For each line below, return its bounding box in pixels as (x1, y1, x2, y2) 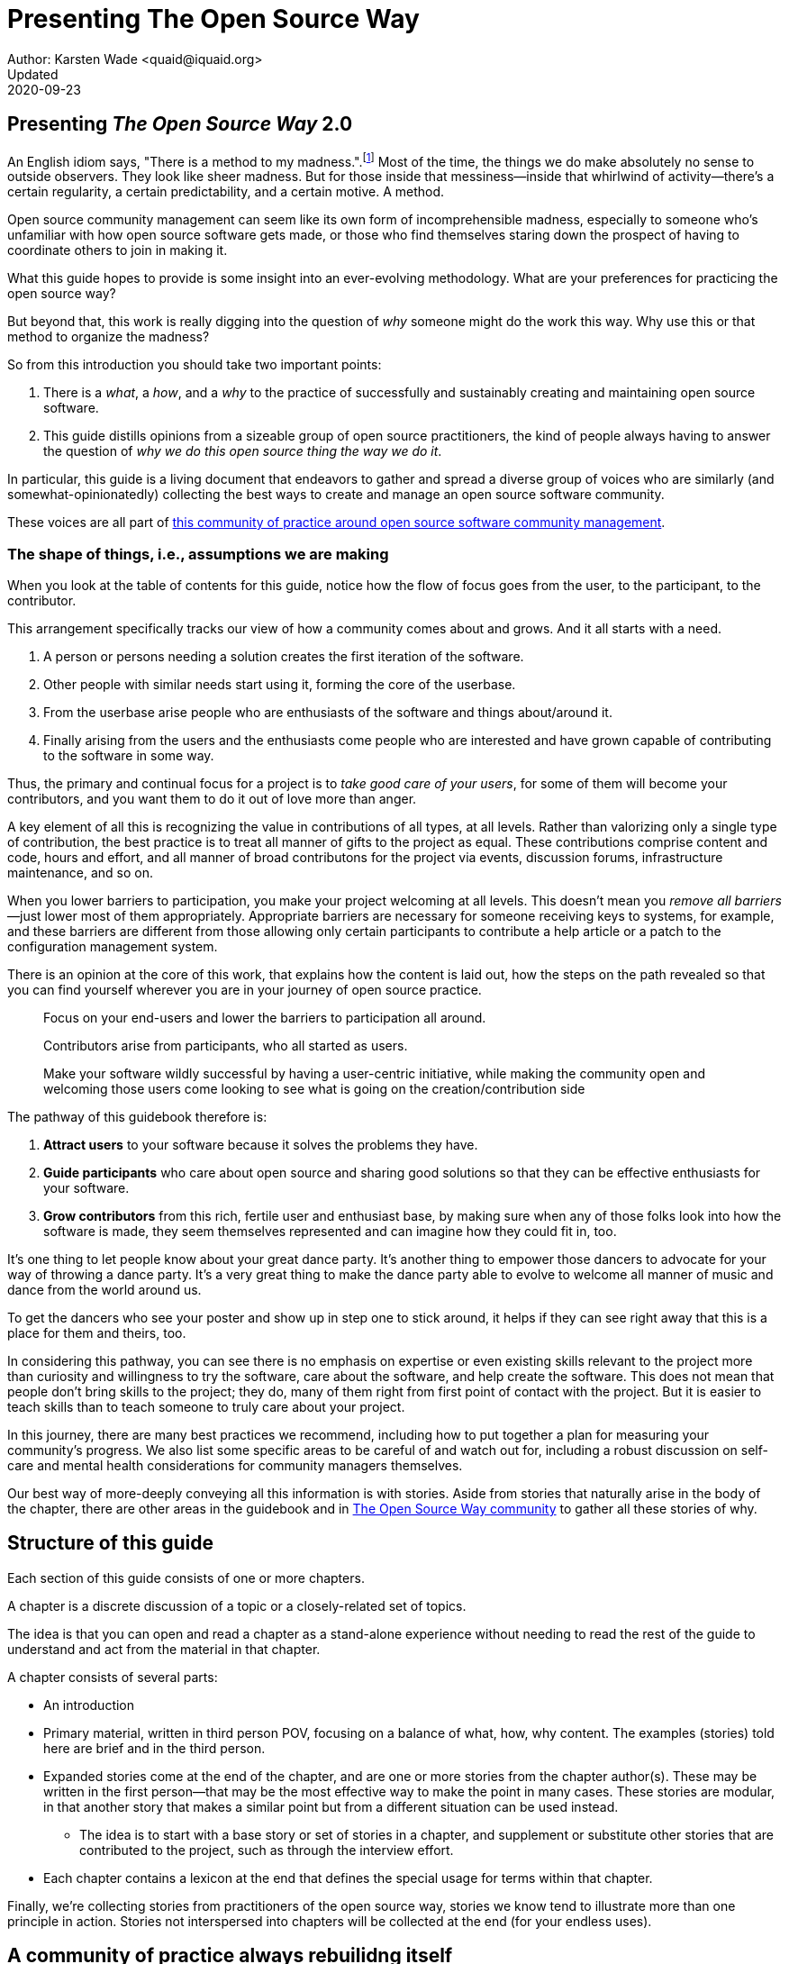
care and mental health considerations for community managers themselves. (7, 1458, 463, 1473)
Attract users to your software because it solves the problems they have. (43, 1137, 478, 1152)
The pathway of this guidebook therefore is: (7, 1109, 268, 1124)
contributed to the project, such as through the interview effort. (79, 1841, 454, 1858)
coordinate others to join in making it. (7, 242, 228, 259)
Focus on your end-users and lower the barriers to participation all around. (43, 1010, 486, 1025)
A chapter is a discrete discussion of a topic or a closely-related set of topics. (7, 1597, 467, 1614)
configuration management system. (7, 939, 218, 954)
